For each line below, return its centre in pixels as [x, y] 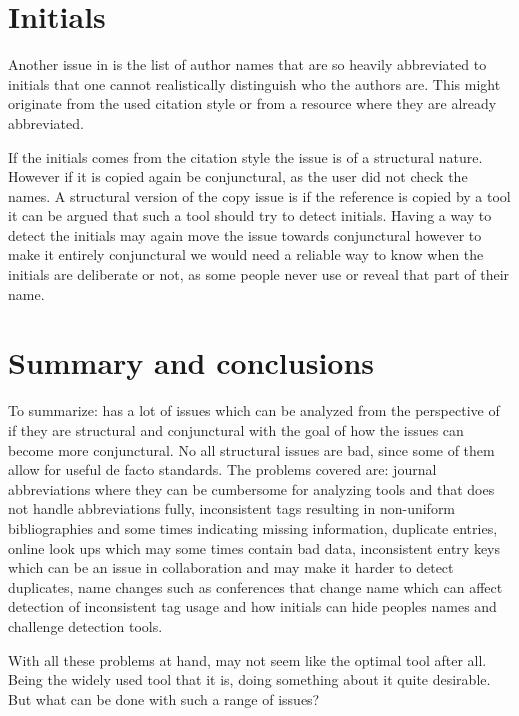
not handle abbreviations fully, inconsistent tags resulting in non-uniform [232, 508]
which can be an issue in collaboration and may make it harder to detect [231, 567]
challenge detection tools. [85, 625]
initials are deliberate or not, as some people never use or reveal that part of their [259, 274]
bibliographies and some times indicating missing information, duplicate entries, [253, 527]
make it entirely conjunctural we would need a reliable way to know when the [246, 254]
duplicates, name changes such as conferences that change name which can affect [255, 586]
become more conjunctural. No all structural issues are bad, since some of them [251, 449]
